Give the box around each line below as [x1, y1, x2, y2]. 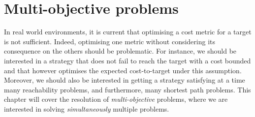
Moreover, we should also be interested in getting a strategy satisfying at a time [4, 75, 245, 85]
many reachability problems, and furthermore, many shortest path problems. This [4, 84, 251, 94]
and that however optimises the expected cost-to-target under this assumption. [4, 65, 242, 75]
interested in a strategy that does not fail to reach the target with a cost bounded [4, 55, 251, 65]
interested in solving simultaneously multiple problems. [4, 103, 169, 114]
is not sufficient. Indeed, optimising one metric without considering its [4, 36, 216, 46]
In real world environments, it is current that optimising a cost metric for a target [4, 27, 252, 37]
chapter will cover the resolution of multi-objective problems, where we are [4, 94, 228, 104]
